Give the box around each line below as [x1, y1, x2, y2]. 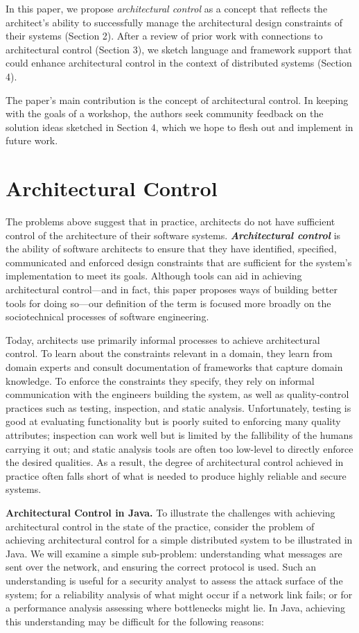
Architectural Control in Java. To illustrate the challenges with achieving [6, 505, 335, 519]
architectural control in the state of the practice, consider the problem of [6, 519, 315, 533]
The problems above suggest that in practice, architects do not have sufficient [6, 214, 335, 229]
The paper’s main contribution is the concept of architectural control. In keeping [6, 92, 349, 107]
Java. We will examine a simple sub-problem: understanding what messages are [6, 546, 342, 560]
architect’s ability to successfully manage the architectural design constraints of [6, 15, 343, 29]
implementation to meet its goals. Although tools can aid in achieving [6, 268, 302, 283]
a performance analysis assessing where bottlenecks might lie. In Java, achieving [6, 600, 346, 615]
